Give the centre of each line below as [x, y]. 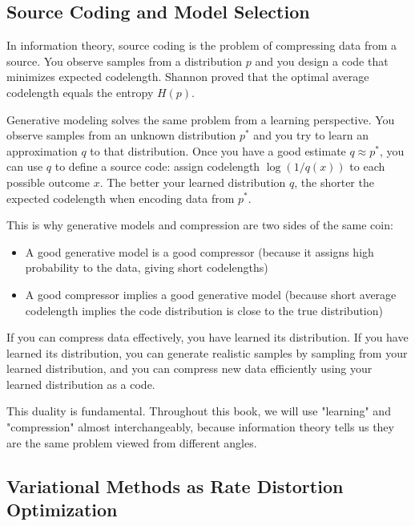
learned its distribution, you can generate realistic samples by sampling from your [207, 352]
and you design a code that [322, 61]
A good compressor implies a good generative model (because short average [211, 294]
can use [25, 166]
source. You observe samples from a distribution [125, 61]
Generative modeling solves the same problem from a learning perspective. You [201, 119]
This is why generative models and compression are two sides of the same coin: [200, 225]
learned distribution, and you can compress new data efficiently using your [189, 368]
